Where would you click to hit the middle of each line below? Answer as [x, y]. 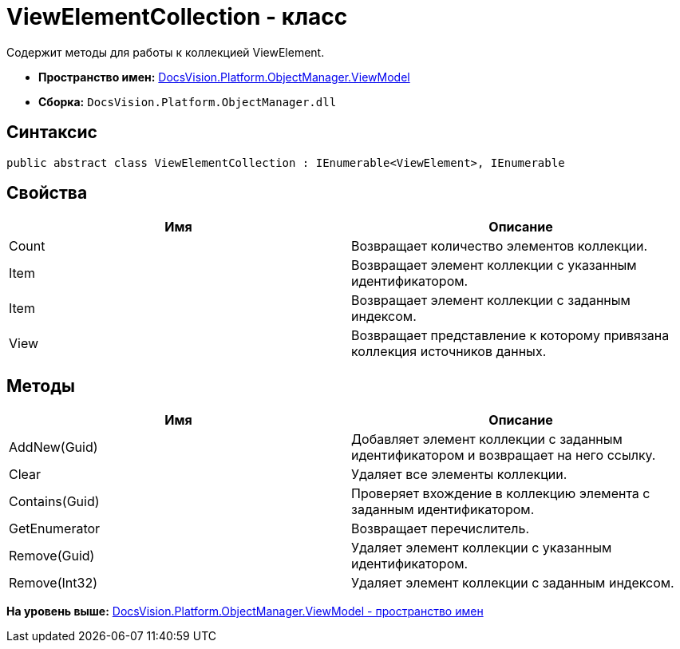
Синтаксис [52, 133]
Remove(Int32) [53, 583]
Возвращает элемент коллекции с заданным [491, 301]
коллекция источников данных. [449, 352]
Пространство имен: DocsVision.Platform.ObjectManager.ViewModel [224, 77]
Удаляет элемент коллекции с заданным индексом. [513, 583]
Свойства [47, 193]
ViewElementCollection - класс [177, 17]
